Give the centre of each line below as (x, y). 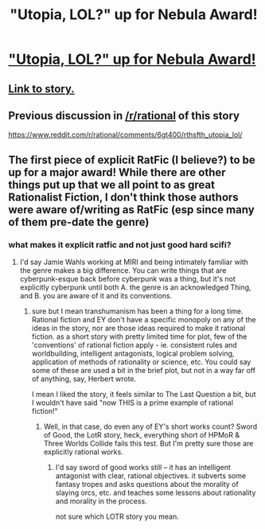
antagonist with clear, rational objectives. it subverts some (151, 476)
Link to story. (41, 89)
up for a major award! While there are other (117, 172)
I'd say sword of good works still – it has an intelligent (143, 468)
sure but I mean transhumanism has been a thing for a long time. (138, 311)
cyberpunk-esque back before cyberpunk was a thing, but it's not (128, 279)
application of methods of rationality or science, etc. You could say (141, 362)
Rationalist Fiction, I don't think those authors (123, 197)
